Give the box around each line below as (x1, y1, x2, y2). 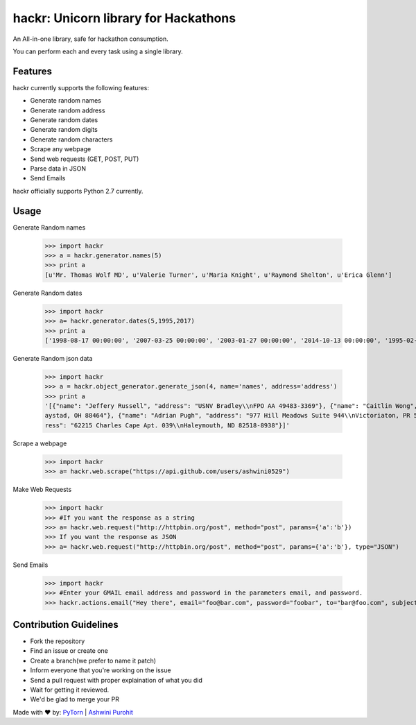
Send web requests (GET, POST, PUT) (30, 155, 139, 163)
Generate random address (30, 106, 105, 114)
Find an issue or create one (30, 647, 109, 655)
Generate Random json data (12, 354, 93, 362)
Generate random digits (30, 126, 98, 134)
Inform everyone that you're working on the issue (30, 666, 171, 674)
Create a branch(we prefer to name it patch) (30, 656, 156, 665)
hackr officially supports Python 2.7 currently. (12, 187, 144, 195)
